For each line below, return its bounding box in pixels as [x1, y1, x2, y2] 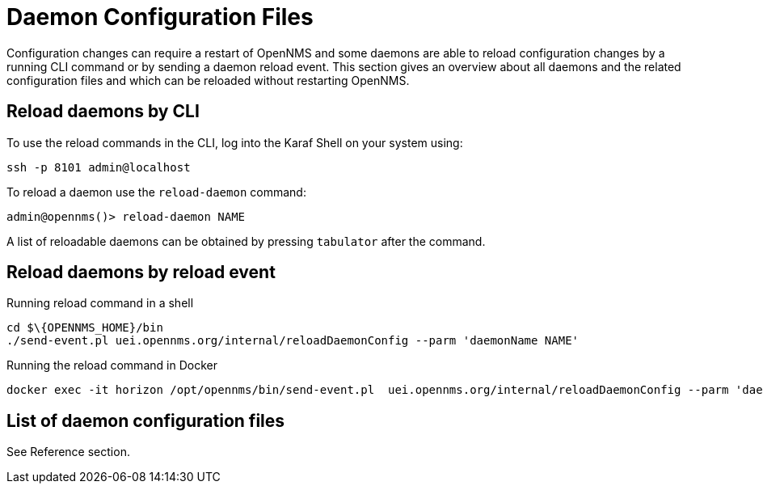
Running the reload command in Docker [6, 358, 217, 373]
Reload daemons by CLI [6, 101, 200, 122]
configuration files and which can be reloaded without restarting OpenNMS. [6, 73, 410, 87]
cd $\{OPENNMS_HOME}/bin [6, 321, 163, 335]
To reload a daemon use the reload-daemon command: [6, 184, 306, 199]
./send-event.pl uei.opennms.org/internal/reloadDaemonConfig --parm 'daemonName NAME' [6, 334, 580, 348]
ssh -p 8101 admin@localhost [6, 160, 191, 174]
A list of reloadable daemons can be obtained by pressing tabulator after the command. [6, 234, 486, 248]
